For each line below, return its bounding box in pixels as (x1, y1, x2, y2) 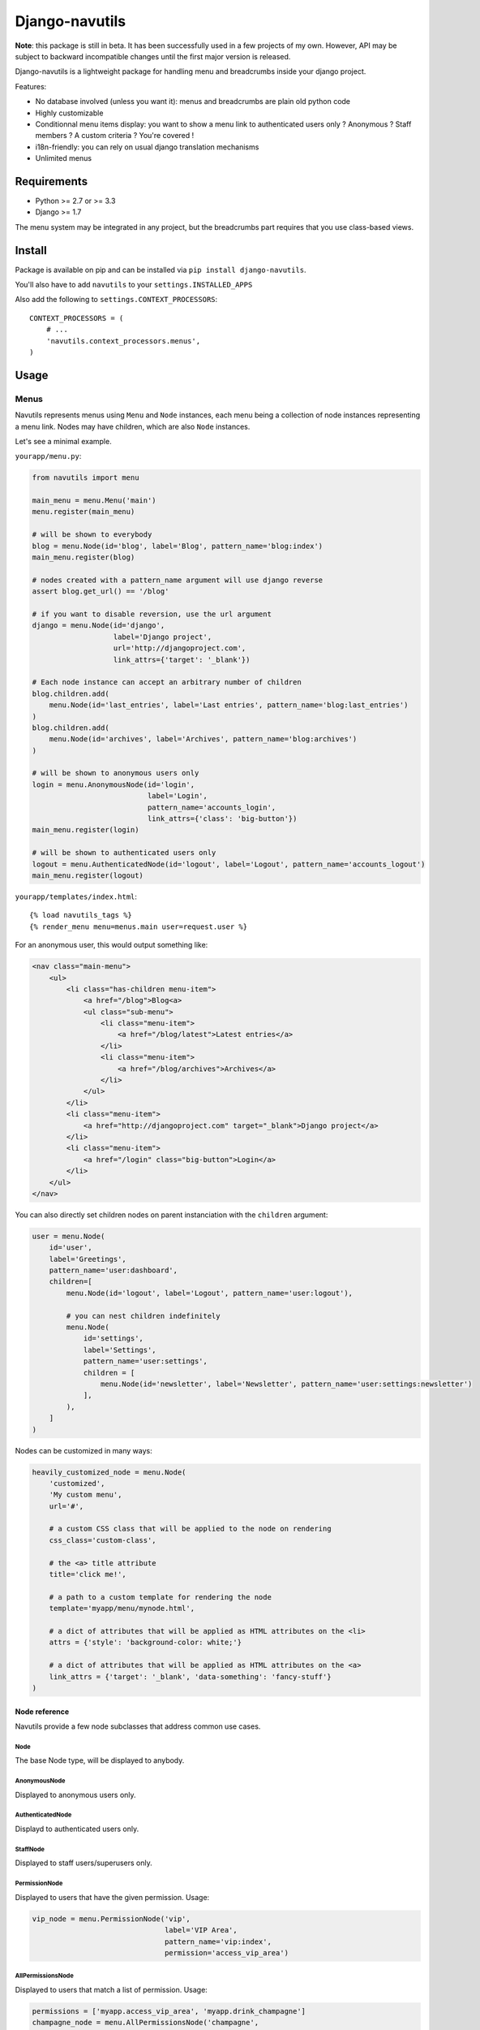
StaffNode (15, 1845, 45, 1853)
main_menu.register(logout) (32, 870, 144, 880)
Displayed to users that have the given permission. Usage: (15, 1892, 210, 1902)
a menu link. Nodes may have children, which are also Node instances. (15, 421, 251, 431)
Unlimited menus (35, 153, 92, 163)
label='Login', (147, 792, 208, 801)
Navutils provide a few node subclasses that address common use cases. (15, 1721, 261, 1731)
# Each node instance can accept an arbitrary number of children (32, 678, 302, 687)
